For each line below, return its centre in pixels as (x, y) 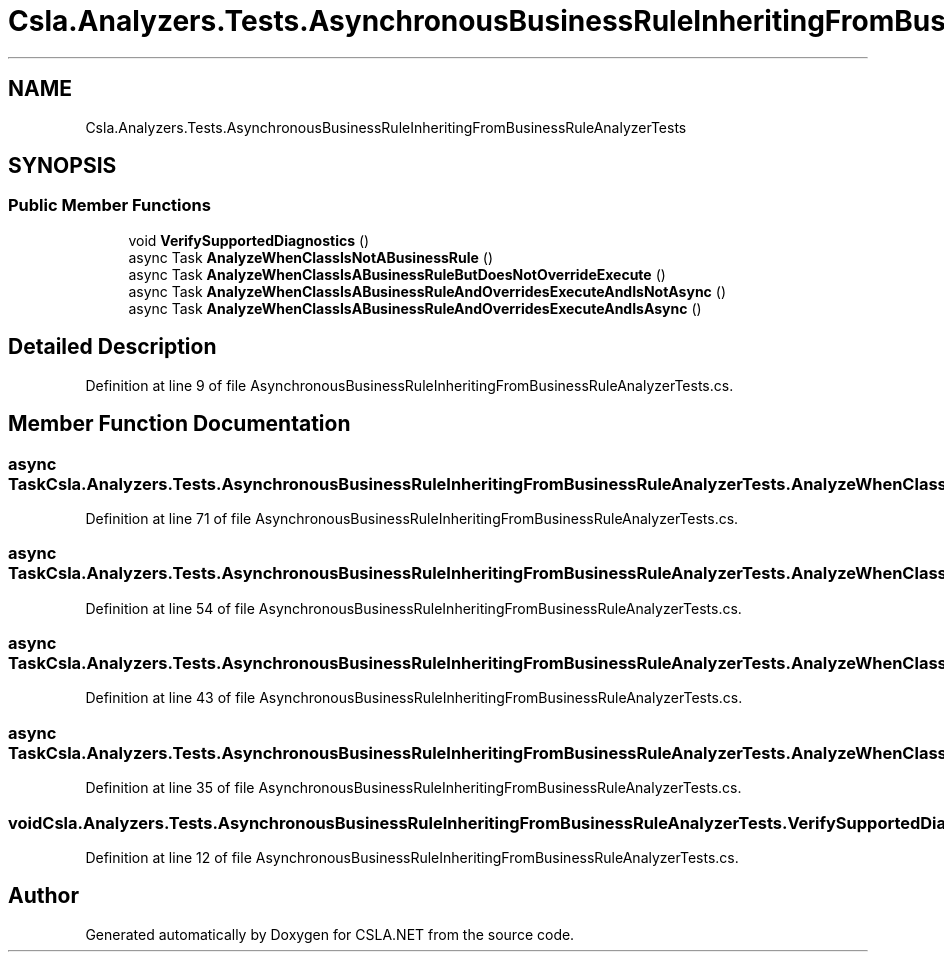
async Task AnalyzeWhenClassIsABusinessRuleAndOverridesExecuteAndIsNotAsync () (427, 291)
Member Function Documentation (179, 424)
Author (43, 896)
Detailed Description (112, 347)
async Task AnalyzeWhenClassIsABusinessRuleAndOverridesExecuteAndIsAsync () (415, 308)
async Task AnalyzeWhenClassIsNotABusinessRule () (311, 257)
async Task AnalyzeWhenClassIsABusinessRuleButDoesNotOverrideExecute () (397, 274)
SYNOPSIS (62, 166)
